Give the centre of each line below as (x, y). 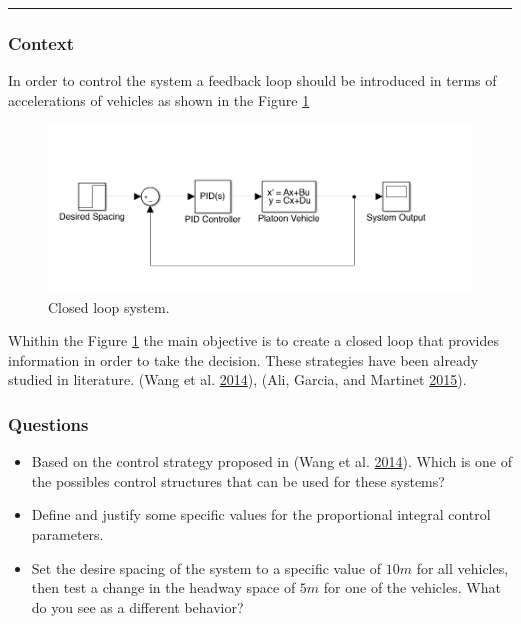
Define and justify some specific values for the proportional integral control (261, 514)
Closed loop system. (109, 306)
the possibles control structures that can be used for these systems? (238, 480)
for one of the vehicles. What (412, 587)
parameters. (67, 533)
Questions (48, 423)
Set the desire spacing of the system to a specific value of (206, 567)
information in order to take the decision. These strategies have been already (243, 359)
